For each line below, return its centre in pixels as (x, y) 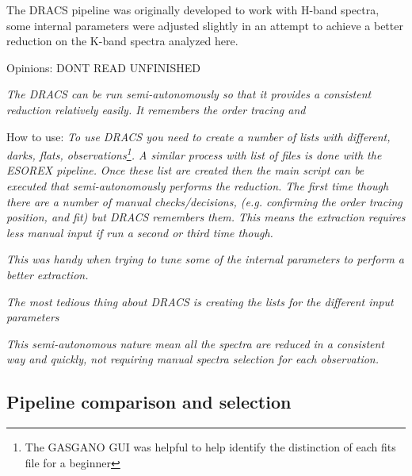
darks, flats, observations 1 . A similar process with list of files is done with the (194, 154)
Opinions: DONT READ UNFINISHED (103, 67)
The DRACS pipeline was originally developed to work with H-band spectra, (193, 10)
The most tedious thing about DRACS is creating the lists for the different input (200, 301)
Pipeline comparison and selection (149, 402)
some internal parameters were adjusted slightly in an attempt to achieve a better (205, 25)
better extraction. (48, 274)
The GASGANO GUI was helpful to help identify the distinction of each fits (210, 447)
